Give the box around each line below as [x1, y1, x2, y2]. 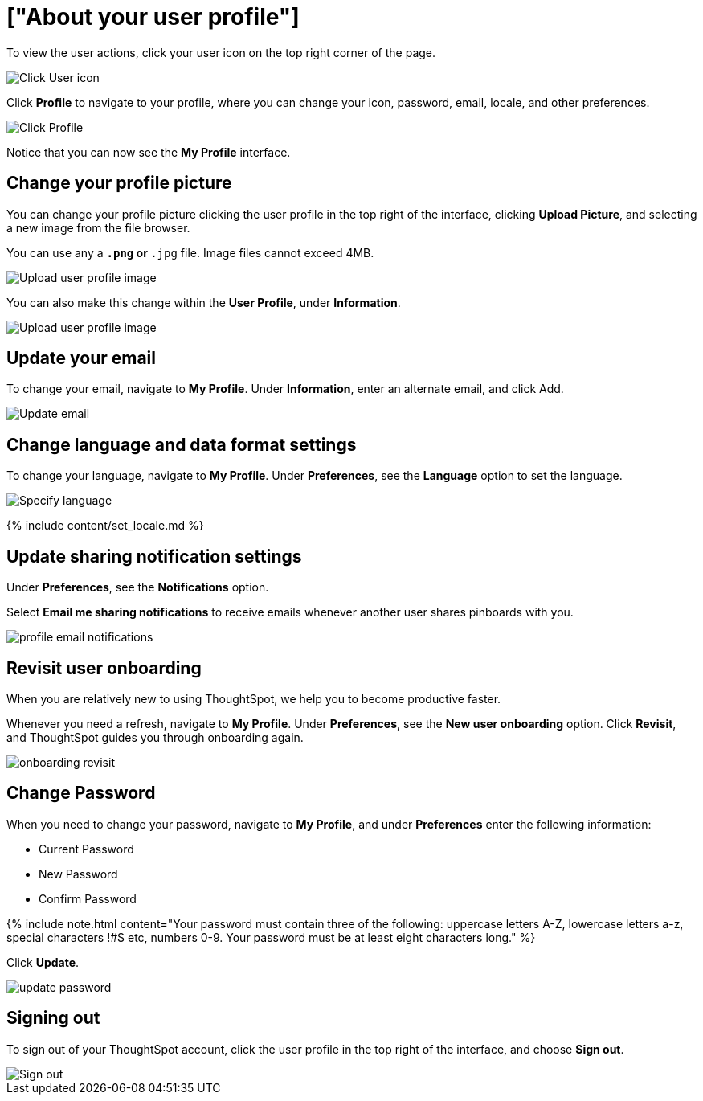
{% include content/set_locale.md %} [6, 518, 204, 533]
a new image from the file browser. [6, 220, 190, 235]
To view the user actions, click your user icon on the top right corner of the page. [6, 45, 436, 59]
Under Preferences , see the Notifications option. [6, 580, 269, 595]
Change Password [6, 783, 156, 804]
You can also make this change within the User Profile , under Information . [6, 295, 401, 309]
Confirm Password [39, 891, 137, 906]
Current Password [39, 841, 134, 856]
